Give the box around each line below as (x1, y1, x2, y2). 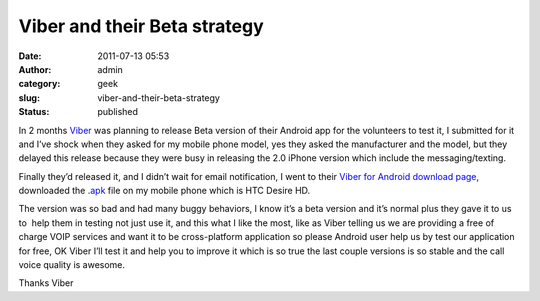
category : (18, 78, 61, 90)
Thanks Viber (18, 277, 74, 289)
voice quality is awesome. (18, 259, 125, 271)
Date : (18, 50, 42, 62)
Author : (18, 63, 52, 75)
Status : (18, 106, 50, 118)
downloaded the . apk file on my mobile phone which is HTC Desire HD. (18, 185, 311, 197)
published (97, 106, 139, 118)
